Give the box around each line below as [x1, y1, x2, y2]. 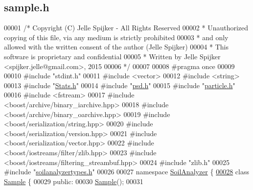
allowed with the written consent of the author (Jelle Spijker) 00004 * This [4, 42, 229, 52]
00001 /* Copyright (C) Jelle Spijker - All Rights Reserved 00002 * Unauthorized [4, 23, 249, 33]
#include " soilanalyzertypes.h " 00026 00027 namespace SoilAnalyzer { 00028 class [4, 166, 249, 177]
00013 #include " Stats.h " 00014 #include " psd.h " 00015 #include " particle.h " [4, 80, 235, 90]
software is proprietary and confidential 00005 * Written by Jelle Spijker [4, 51, 221, 61]
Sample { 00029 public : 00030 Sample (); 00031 [4, 176, 143, 186]
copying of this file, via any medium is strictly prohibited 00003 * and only [4, 32, 229, 42]
